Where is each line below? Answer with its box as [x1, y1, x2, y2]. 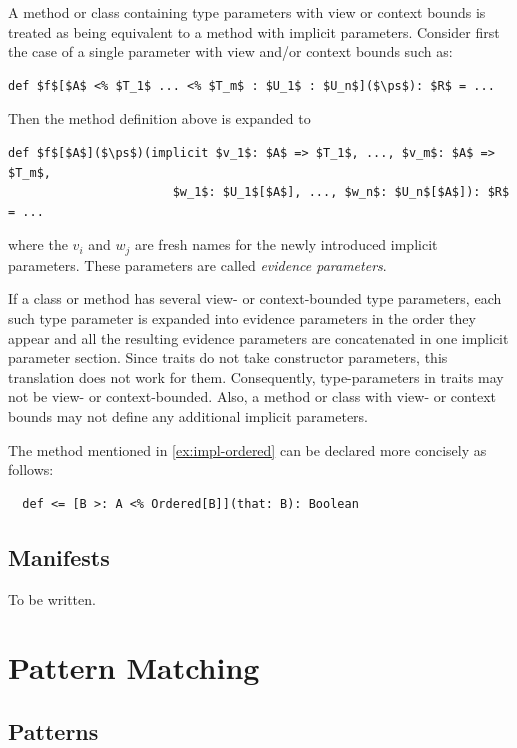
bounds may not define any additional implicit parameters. [8, 405, 368, 426]
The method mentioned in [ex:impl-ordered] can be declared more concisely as [8, 439, 487, 460]
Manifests [8, 541, 110, 572]
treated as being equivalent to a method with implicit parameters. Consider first [8, 21, 500, 42]
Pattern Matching [8, 647, 260, 688]
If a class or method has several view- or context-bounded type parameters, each [8, 288, 502, 309]
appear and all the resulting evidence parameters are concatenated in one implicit [8, 327, 509, 348]
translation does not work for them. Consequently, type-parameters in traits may [8, 366, 504, 387]
